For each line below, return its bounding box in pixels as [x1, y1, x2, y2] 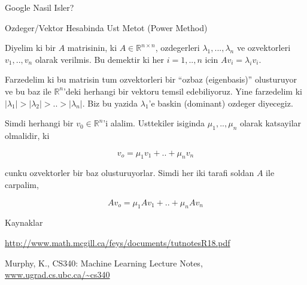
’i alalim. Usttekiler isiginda [103, 117, 205, 129]
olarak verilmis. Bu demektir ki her [35, 53, 164, 65]
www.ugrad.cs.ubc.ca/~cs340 [5, 268, 110, 281]
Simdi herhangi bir [5, 117, 74, 129]
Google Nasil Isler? [5, 1, 74, 13]
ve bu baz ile [5, 84, 51, 97]
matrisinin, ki [67, 41, 117, 54]
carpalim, [5, 178, 39, 190]
